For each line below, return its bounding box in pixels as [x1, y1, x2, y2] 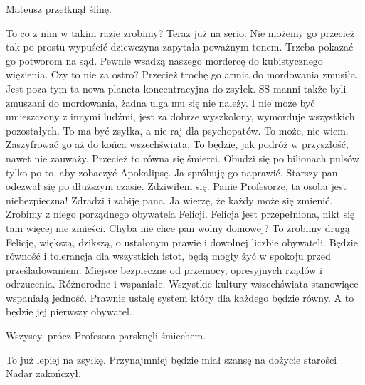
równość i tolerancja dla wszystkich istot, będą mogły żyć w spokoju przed [6, 248, 331, 263]
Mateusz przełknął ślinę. [6, 1, 112, 16]
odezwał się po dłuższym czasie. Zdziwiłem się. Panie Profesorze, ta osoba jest [6, 179, 347, 194]
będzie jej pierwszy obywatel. [6, 304, 132, 319]
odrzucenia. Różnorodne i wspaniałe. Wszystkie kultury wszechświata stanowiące [6, 276, 359, 291]
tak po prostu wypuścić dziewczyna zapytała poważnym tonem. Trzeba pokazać [6, 39, 354, 54]
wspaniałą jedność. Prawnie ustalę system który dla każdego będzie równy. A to [6, 290, 354, 305]
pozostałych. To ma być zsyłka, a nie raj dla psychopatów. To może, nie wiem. [6, 122, 349, 137]
